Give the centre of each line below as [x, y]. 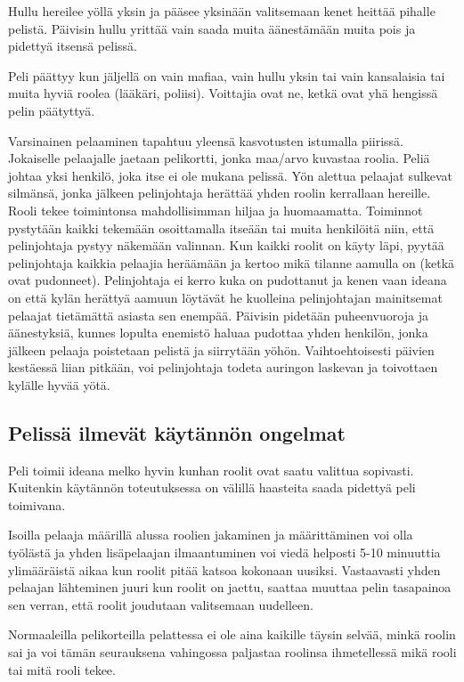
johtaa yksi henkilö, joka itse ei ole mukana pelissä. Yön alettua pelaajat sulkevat [230, 175]
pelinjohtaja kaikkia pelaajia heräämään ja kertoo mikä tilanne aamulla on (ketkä [232, 262]
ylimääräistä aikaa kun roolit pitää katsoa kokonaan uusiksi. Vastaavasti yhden [224, 569]
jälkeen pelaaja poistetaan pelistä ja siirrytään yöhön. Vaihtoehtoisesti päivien [221, 349]
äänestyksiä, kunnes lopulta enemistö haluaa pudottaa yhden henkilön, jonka [218, 333]
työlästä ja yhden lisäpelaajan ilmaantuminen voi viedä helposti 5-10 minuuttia [224, 552]
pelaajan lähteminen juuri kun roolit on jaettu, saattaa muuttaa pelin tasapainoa [230, 587]
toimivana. [37, 504]
